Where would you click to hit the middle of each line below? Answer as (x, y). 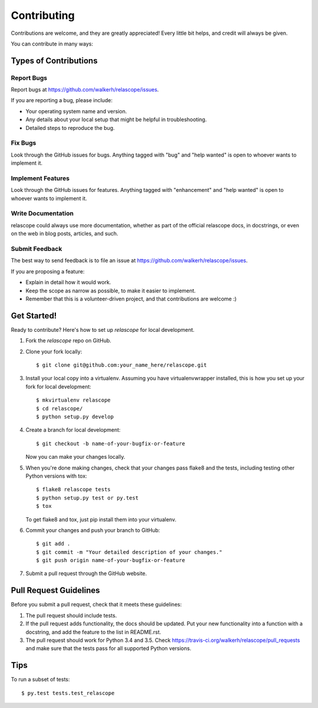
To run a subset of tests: (40, 680)
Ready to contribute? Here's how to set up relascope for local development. (103, 329)
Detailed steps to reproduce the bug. (70, 128)
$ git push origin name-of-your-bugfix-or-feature (111, 560)
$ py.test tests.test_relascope (68, 693)
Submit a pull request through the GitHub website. (86, 573)
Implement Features (40, 178)
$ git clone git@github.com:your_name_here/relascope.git (122, 365)
